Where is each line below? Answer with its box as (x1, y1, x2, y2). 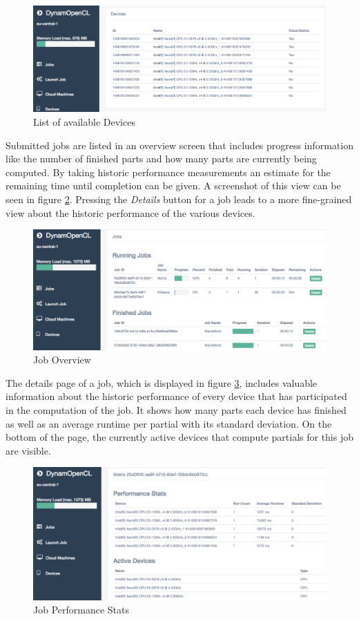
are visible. (6, 443, 51, 457)
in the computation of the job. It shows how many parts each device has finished (6, 402, 347, 417)
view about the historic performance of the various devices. (6, 205, 255, 220)
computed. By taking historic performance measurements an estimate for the (6, 164, 331, 179)
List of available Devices (33, 115, 135, 128)
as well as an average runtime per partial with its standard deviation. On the (6, 416, 332, 430)
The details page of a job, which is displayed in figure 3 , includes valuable (6, 375, 318, 390)
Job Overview (33, 352, 91, 367)
